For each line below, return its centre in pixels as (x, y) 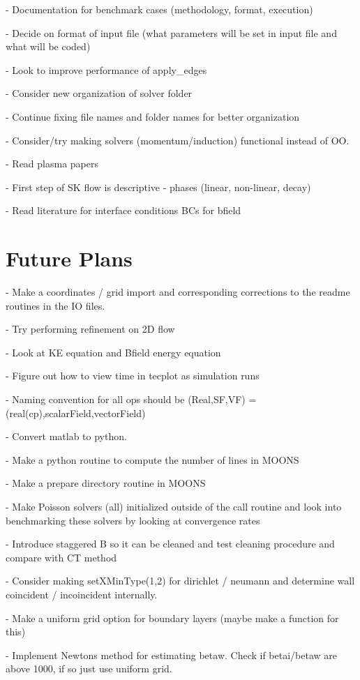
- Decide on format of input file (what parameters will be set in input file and (171, 32)
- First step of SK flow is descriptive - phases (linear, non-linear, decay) (158, 187)
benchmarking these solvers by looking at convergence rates (133, 520)
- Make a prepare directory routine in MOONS (106, 483)
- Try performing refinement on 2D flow (90, 329)
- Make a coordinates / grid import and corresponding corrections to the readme (178, 292)
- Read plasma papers (52, 164)
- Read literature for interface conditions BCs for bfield (123, 210)
